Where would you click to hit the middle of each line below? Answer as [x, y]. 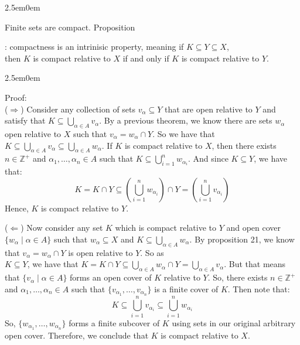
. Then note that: [259, 288]
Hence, [17, 208]
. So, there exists [238, 277]
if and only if [146, 58]
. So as [152, 252]
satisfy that [25, 120]
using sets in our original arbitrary [234, 322]
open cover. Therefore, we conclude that [77, 335]
